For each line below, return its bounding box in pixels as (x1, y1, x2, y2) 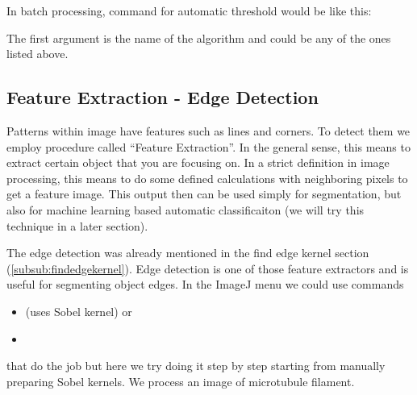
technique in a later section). (6, 217, 148, 234)
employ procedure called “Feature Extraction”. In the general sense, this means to (6, 138, 411, 155)
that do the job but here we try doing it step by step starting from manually (6, 357, 386, 374)
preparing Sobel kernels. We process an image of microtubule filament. (6, 372, 355, 389)
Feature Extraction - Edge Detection (6, 85, 319, 110)
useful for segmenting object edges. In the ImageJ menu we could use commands (6, 276, 404, 293)
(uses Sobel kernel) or (25, 302, 132, 319)
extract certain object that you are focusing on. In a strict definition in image (6, 154, 390, 171)
